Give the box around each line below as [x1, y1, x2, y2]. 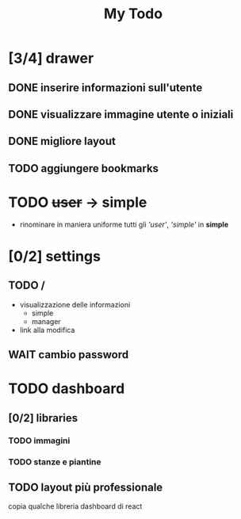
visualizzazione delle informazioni [19, 300, 131, 309]
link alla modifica [19, 325, 75, 334]
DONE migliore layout [8, 135, 117, 148]
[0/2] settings [8, 247, 101, 265]
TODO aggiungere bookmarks [8, 162, 159, 175]
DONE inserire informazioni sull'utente [8, 81, 203, 94]
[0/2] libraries [8, 411, 78, 425]
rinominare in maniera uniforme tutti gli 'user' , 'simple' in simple [19, 219, 228, 229]
